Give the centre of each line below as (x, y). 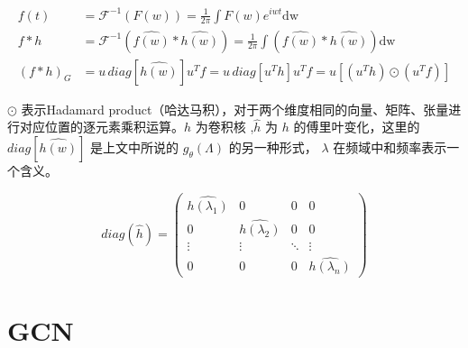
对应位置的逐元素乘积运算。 (101, 127)
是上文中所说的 (135, 147)
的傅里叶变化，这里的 (357, 127)
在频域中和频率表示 (390, 147)
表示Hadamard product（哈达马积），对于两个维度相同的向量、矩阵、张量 (235, 109)
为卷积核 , (225, 127)
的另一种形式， (273, 147)
